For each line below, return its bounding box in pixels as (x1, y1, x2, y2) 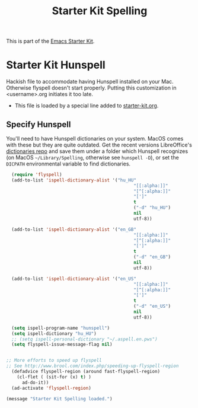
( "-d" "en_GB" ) (133, 254, 171, 260)
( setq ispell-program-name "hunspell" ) (11, 325, 110, 331)
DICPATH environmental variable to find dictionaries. (6, 160, 131, 167)
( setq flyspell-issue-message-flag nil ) (11, 342, 113, 348)
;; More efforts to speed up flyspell (6, 358, 102, 364)
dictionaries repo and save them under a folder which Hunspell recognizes (6, 147, 189, 155)
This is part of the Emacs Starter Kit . (6, 37, 95, 45)
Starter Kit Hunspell (6, 58, 106, 72)
